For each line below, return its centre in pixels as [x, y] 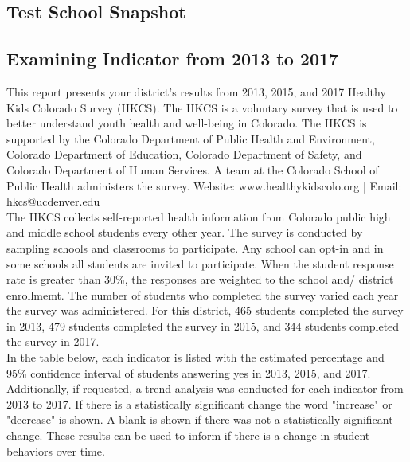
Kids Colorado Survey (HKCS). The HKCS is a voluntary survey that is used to [202, 107]
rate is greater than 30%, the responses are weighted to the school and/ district [200, 279]
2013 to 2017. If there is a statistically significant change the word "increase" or [199, 403]
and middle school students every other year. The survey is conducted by [185, 232]
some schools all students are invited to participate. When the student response [200, 263]
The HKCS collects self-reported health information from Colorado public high [199, 216]
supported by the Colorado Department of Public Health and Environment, [191, 138]
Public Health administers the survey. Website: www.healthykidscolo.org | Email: [204, 185]
